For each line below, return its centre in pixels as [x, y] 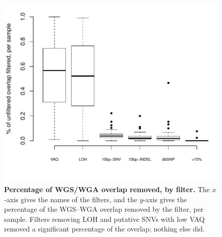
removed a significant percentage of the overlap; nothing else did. [104, 229]
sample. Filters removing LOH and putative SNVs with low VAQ [104, 219]
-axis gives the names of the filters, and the [71, 199]
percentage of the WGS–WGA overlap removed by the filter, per [104, 209]
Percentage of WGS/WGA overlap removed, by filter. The [107, 189]
